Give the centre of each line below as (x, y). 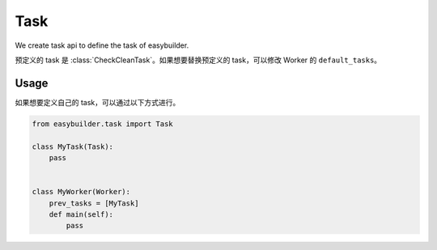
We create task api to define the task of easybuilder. (102, 45)
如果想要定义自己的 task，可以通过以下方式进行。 (98, 102)
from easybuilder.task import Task (102, 124)
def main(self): (81, 214)
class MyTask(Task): (72, 146)
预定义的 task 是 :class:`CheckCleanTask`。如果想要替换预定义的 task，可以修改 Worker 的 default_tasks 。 (198, 60)
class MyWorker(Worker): (81, 192)
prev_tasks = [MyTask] (94, 203)
